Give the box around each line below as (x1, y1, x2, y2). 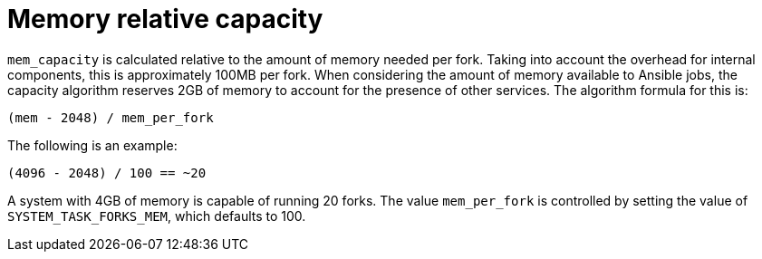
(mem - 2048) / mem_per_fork (7, 110, 214, 125)
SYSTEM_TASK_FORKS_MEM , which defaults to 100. (7, 207, 306, 224)
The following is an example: (7, 137, 178, 153)
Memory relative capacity (7, 4, 323, 34)
